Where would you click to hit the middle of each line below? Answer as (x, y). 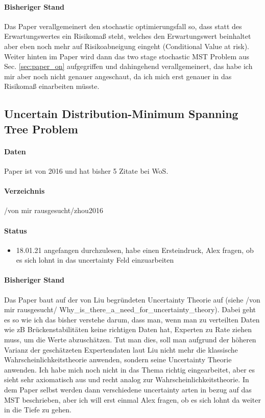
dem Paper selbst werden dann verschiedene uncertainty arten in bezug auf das (128, 390)
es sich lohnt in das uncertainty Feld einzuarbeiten (95, 260)
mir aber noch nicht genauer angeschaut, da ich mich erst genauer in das (118, 76)
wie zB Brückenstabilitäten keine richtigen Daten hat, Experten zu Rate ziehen (128, 329)
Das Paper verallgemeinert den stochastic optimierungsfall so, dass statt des (123, 26)
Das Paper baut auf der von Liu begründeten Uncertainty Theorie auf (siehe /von (132, 299)
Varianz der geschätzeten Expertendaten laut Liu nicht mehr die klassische (121, 349)
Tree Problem (41, 129)
